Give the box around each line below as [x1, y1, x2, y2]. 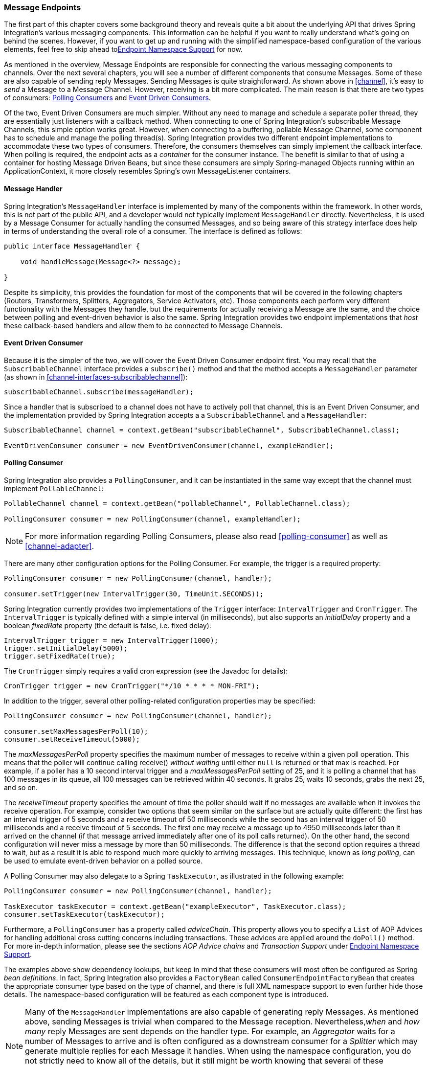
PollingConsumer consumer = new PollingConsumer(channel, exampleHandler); [4, 515, 301, 523]
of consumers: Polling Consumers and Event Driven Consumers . [4, 93, 211, 102]
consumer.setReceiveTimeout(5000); [4, 735, 140, 744]
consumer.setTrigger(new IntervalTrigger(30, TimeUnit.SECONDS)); [4, 590, 264, 598]
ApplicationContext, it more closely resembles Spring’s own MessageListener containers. [4, 167, 291, 176]
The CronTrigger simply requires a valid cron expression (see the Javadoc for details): [4, 667, 288, 676]
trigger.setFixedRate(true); [4, 652, 115, 660]
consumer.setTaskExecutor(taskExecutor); [4, 910, 165, 919]
